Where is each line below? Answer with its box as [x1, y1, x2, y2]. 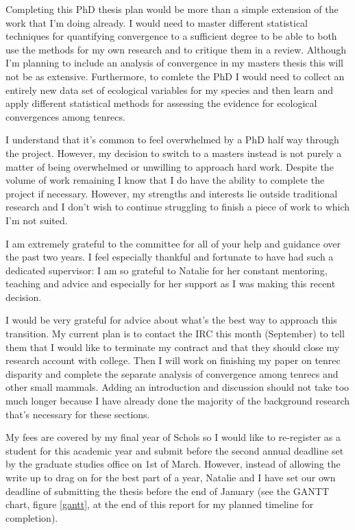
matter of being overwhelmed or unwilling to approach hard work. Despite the [5, 159, 334, 173]
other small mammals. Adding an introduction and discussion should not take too [5, 380, 350, 394]
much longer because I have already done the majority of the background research [5, 394, 350, 408]
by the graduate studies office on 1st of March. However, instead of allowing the [5, 457, 341, 471]
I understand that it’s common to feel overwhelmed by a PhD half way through [5, 132, 339, 147]
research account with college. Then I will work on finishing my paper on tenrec [5, 353, 341, 368]
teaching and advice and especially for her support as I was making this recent [5, 276, 336, 291]
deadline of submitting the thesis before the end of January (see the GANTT [5, 483, 330, 498]
